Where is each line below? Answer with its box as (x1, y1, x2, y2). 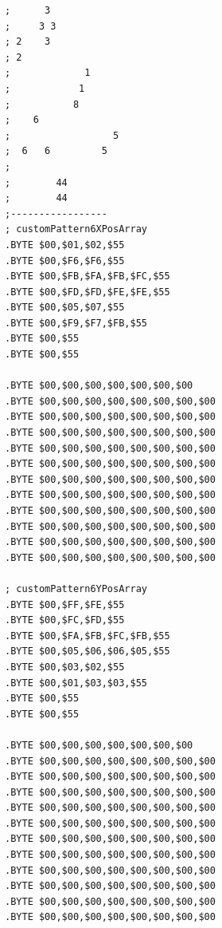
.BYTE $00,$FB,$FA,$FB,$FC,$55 (5, 271, 170, 282)
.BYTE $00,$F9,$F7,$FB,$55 (5, 317, 147, 329)
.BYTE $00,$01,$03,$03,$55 (5, 677, 147, 689)
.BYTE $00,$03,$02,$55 (5, 661, 125, 673)
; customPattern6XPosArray (5, 223, 147, 235)
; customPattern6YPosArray (5, 582, 147, 594)
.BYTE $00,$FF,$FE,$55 (5, 598, 125, 610)
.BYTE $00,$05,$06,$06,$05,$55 (5, 646, 170, 657)
